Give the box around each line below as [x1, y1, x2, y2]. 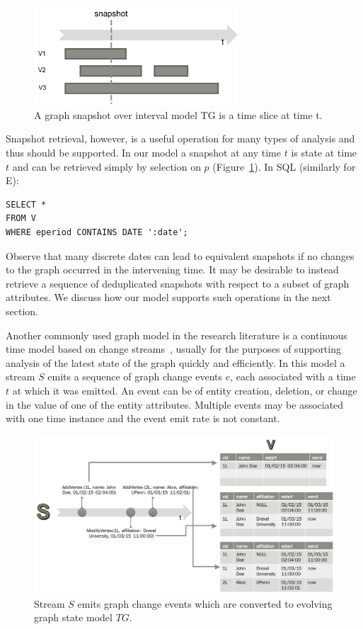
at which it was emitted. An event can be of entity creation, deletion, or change [12, 382, 357, 397]
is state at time [291, 145, 357, 160]
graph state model [34, 610, 113, 625]
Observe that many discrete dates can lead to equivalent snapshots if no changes [6, 248, 355, 263]
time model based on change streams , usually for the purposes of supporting [6, 341, 341, 356]
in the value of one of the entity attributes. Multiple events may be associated [6, 397, 344, 412]
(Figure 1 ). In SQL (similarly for [212, 159, 356, 174]
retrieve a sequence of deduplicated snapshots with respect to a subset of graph [6, 276, 350, 290]
